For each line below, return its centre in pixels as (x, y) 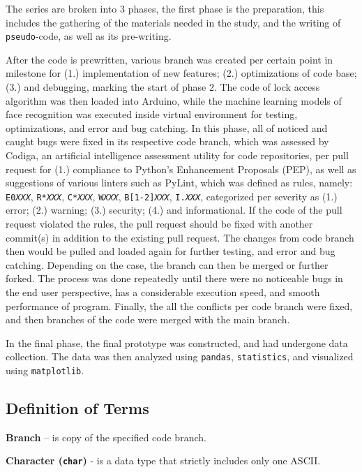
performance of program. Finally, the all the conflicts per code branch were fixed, (179, 305)
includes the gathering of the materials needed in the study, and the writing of (173, 22)
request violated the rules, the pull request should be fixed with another (159, 224)
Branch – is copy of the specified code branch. (106, 437)
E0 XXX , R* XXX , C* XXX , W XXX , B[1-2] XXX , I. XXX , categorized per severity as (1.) (172, 196)
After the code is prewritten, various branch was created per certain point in (169, 59)
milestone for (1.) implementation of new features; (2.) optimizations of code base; (181, 73)
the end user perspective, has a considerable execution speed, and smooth (163, 292)
